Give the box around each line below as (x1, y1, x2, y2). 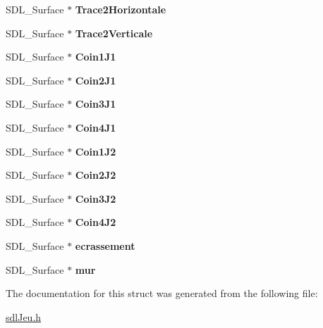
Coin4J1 (75, 120, 116, 134)
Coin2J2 (75, 168, 116, 182)
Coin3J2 (75, 191, 116, 206)
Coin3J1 (75, 96, 116, 111)
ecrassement (75, 238, 135, 253)
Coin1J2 (75, 144, 116, 158)
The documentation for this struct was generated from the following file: (6, 286, 318, 301)
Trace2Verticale (75, 25, 153, 40)
